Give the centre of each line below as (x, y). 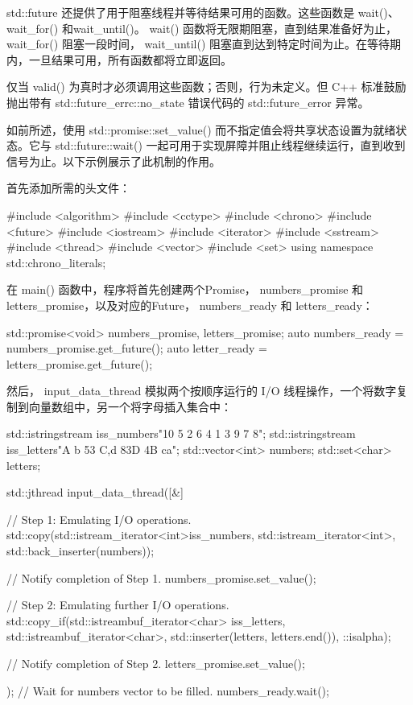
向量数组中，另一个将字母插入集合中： (130, 406)
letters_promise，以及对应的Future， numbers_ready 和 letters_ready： (190, 305)
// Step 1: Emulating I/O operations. (99, 519)
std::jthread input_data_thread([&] (95, 492)
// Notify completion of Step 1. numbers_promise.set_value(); (161, 577)
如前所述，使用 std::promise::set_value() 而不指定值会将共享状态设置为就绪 (201, 129)
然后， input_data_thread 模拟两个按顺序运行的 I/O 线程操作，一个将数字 (202, 391)
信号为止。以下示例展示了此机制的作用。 (114, 161)
